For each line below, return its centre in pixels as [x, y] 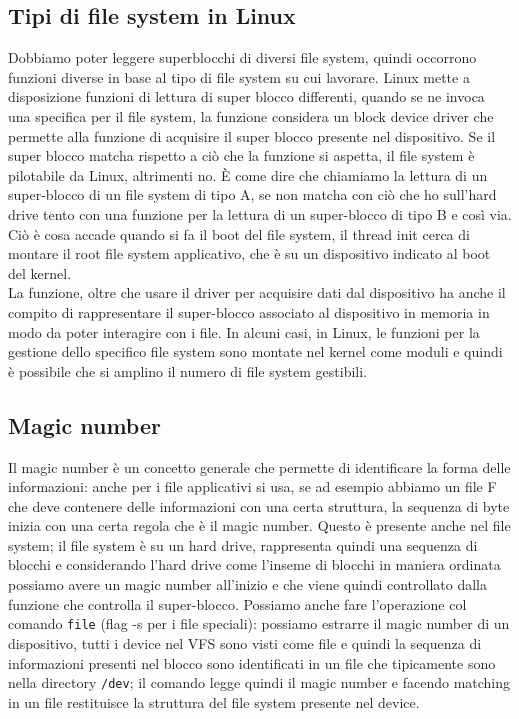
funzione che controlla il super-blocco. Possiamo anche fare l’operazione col [237, 603]
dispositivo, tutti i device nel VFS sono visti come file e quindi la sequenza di [245, 642]
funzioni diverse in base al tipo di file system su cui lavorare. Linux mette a [239, 76]
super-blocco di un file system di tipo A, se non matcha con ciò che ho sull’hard [252, 194]
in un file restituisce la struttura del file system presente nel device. [214, 701]
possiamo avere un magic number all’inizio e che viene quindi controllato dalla [247, 584]
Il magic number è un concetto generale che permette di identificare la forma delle [259, 466]
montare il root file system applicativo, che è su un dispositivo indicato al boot [249, 253]
